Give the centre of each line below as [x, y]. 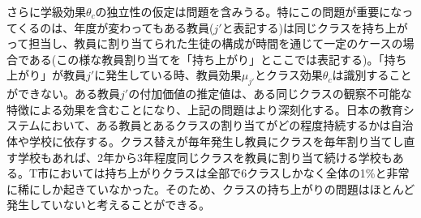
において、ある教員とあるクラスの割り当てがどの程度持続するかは [215, 125]
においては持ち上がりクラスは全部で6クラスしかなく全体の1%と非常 [229, 173]
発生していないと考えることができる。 [108, 205]
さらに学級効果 [46, 11]
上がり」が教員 [46, 75]
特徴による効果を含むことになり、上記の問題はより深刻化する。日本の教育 [205, 109]
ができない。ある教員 [63, 94]
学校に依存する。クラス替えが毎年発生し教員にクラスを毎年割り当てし [216, 141]
